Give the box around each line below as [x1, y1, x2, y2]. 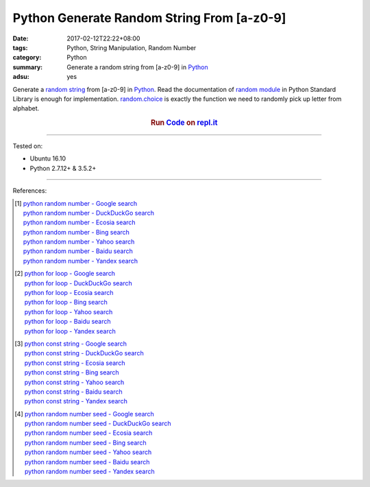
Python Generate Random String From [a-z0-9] [12, 10, 286, 25]
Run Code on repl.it [151, 118, 218, 128]
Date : [12, 34, 29, 43]
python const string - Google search [24, 340, 127, 348]
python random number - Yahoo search [23, 237, 135, 246]
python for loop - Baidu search [24, 318, 111, 326]
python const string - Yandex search [24, 397, 128, 405]
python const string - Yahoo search [24, 378, 125, 386]
